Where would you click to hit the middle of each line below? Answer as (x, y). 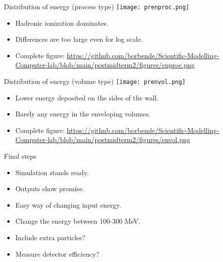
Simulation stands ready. (52, 172)
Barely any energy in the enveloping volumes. (83, 114)
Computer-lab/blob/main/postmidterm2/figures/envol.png (103, 139)
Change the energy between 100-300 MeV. (78, 221)
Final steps (20, 156)
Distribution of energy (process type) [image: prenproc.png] (97, 6)
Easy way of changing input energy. (68, 205)
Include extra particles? (50, 237)
